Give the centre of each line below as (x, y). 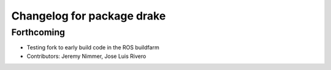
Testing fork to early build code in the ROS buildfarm (93, 47)
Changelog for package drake (89, 16)
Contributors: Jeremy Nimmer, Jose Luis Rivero (86, 56)
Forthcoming (38, 32)
